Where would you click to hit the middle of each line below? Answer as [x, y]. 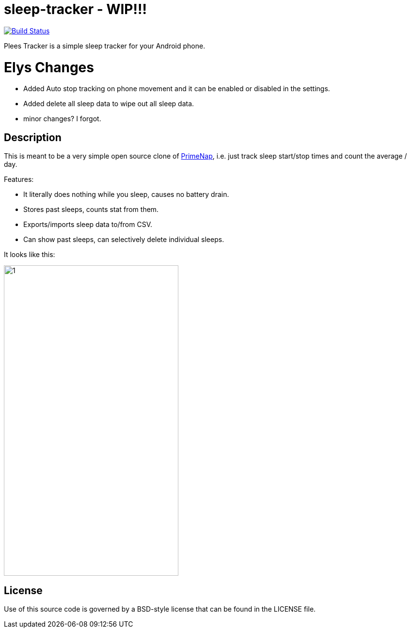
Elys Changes [49, 67]
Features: [19, 179]
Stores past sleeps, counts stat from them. [91, 210]
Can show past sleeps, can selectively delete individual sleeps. [124, 240]
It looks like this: [30, 255]
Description [33, 137]
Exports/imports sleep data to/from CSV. [88, 225]
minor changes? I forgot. [62, 119]
